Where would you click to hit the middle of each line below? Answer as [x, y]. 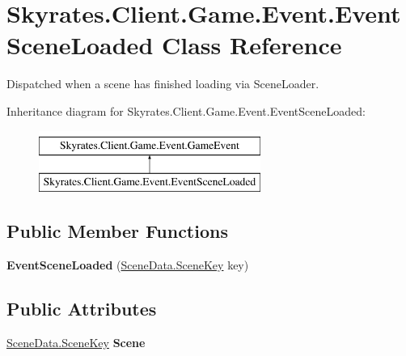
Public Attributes [82, 308]
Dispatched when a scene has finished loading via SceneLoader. [163, 84]
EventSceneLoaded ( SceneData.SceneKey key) [128, 264]
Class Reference [252, 45]
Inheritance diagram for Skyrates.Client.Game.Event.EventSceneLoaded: [186, 110]
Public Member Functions [117, 231]
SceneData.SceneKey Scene [76, 342]
